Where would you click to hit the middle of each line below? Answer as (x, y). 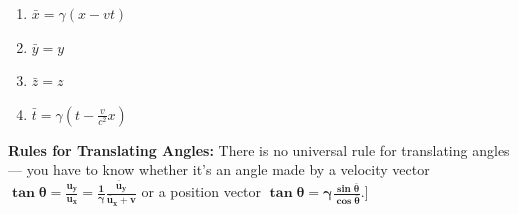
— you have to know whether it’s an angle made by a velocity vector (219, 169)
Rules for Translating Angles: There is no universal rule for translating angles (259, 149)
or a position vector (201, 191)
